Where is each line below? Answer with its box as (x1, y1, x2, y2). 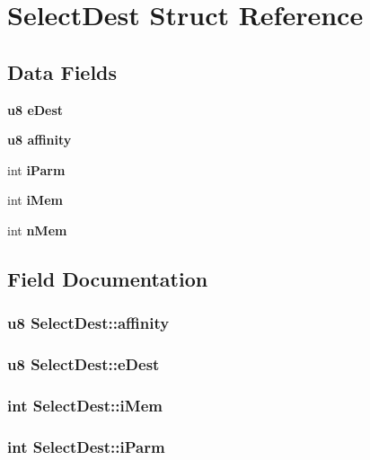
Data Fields (7, 57, 118, 85)
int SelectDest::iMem (7, 394, 163, 416)
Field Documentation (7, 264, 208, 292)
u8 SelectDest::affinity (7, 312, 170, 334)
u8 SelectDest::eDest (7, 353, 160, 376)
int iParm (7, 160, 66, 179)
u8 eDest (7, 100, 64, 119)
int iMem (7, 190, 63, 209)
